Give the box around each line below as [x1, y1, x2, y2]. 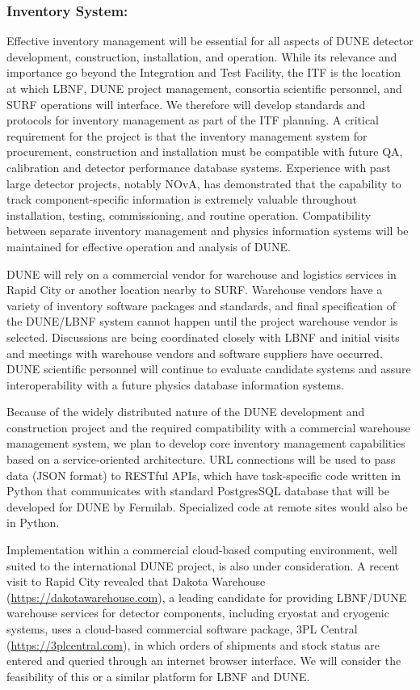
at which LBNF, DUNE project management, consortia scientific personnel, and [6, 80, 402, 96]
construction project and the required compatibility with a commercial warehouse [6, 419, 410, 435]
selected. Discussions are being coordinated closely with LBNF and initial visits [6, 328, 400, 345]
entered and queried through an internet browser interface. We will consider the [6, 652, 401, 669]
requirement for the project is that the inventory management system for [6, 127, 367, 144]
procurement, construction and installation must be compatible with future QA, [6, 143, 403, 160]
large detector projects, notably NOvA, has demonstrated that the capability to [6, 175, 401, 191]
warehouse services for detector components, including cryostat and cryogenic [6, 604, 389, 621]
